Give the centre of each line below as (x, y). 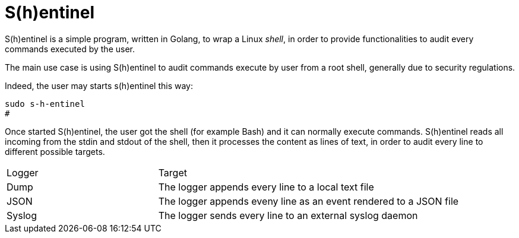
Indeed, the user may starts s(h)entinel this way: (99, 85)
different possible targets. (55, 151)
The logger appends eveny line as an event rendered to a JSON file (308, 201)
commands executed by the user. (70, 49)
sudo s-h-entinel (45, 104)
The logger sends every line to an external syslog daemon (288, 215)
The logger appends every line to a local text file (266, 187)
